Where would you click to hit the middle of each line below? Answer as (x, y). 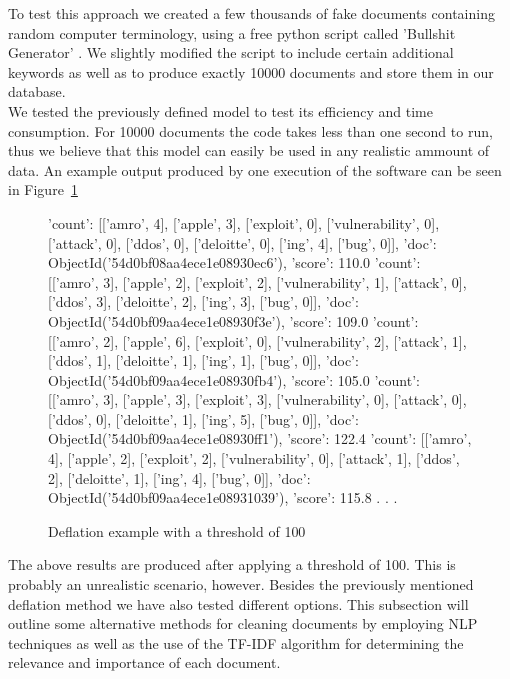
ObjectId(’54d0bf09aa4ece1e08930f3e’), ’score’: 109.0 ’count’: (233, 320)
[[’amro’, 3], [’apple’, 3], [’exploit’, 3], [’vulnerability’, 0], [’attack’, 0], (257, 399)
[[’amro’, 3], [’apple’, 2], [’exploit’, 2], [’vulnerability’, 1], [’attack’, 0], (257, 281)
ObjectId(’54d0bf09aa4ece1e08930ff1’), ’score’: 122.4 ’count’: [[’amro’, (260, 438)
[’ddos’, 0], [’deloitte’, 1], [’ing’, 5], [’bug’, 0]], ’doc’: (203, 418)
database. (37, 91)
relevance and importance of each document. (144, 662)
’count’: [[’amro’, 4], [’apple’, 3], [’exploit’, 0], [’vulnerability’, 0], (244, 222)
